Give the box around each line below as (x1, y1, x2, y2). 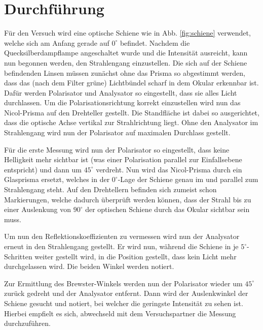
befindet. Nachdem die (120, 37, 190, 48)
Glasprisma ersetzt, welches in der (4, 174, 110, 185)
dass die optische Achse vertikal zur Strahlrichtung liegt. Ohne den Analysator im (4, 117, 258, 128)
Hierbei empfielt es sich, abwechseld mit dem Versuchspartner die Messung (4, 308, 236, 318)
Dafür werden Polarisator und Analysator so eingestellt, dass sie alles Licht (4, 87, 237, 98)
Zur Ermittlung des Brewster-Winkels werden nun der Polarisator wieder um (4, 278, 243, 288)
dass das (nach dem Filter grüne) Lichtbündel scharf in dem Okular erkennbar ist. (4, 77, 259, 88)
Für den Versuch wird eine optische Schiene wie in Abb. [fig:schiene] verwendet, (4, 27, 251, 38)
